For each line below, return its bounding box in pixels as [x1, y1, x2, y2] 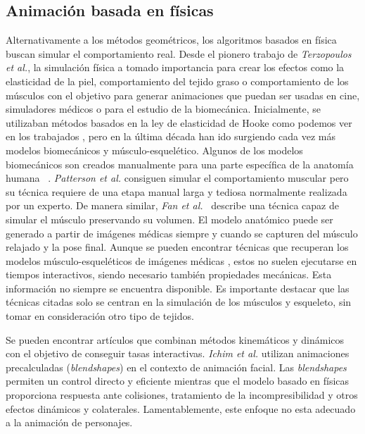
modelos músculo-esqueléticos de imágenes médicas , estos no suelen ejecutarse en [6, 253, 357, 268]
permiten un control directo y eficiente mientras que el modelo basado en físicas [6, 373, 350, 388]
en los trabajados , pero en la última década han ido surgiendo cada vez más [6, 129, 336, 144]
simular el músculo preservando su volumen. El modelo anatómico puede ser [6, 211, 333, 226]
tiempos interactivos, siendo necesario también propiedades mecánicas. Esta [6, 267, 332, 282]
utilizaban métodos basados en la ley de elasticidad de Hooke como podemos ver [6, 115, 352, 130]
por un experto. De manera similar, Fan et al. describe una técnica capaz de [6, 198, 339, 213]
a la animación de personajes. [6, 415, 133, 430]
